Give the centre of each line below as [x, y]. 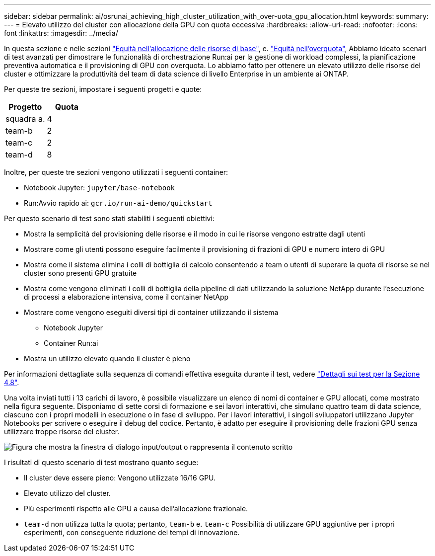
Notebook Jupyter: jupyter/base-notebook [100, 188]
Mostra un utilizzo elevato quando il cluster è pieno [107, 358]
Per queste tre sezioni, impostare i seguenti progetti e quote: [103, 89]
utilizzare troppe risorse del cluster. [62, 432]
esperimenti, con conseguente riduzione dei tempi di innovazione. [132, 532]
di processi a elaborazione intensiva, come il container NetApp [126, 297]
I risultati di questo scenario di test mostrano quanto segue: [101, 462]
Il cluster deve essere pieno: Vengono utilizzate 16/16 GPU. [120, 478]
